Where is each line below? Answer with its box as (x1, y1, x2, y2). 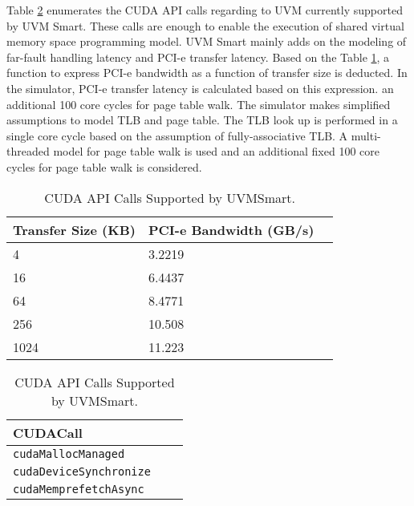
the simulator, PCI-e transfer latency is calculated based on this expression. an (6, 79, 394, 96)
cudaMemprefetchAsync (13, 482, 144, 496)
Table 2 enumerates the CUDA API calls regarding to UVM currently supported (6, 2, 403, 18)
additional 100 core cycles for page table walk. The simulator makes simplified (6, 95, 391, 112)
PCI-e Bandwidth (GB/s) (148, 220, 315, 239)
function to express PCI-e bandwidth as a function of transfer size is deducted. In (6, 64, 408, 81)
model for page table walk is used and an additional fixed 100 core (53, 143, 380, 160)
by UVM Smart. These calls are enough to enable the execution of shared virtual (6, 17, 404, 34)
